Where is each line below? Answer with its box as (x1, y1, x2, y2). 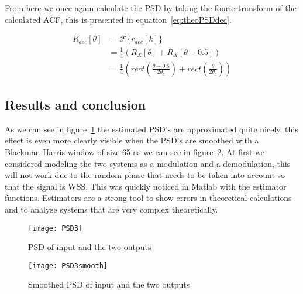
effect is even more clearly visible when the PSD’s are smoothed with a (5, 134, 259, 146)
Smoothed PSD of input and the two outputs (28, 278, 190, 290)
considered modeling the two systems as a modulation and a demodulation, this (5, 157, 291, 169)
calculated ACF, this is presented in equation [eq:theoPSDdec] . (5, 13, 232, 25)
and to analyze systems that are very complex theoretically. (5, 203, 218, 215)
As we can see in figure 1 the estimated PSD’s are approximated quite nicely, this (5, 122, 298, 135)
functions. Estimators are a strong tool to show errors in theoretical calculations (5, 192, 292, 204)
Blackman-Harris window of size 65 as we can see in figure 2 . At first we (5, 146, 264, 158)
